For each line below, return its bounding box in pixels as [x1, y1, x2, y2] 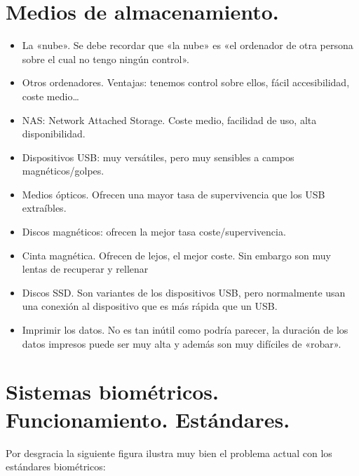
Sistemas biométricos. [6, 377, 219, 406]
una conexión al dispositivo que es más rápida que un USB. [22, 299, 278, 313]
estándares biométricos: [6, 459, 106, 474]
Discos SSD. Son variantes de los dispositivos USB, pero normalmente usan [22, 285, 346, 299]
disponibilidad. [22, 126, 86, 141]
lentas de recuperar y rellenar [22, 261, 149, 276]
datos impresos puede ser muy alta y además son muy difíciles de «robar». [22, 336, 341, 351]
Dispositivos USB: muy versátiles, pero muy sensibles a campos [22, 149, 294, 164]
